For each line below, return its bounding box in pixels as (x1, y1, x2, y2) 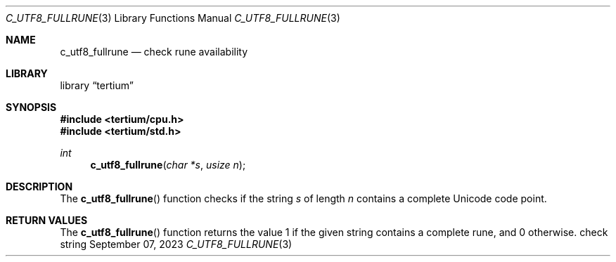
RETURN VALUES (6, 214, 88, 226)
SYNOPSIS (6, 101, 57, 113)
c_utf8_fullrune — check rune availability (60, 46, 248, 58)
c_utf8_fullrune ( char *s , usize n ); (90, 159, 246, 171)
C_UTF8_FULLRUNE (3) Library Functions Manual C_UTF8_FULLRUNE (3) (6, 12, 340, 24)
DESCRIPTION (6, 181, 73, 192)
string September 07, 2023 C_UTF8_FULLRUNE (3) (60, 238, 293, 250)
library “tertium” (60, 79, 134, 91)
